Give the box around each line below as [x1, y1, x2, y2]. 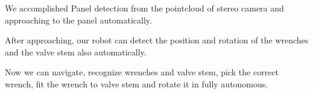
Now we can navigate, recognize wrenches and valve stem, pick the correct [5, 66, 279, 78]
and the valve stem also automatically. [5, 45, 147, 58]
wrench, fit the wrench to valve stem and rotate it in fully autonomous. [5, 77, 268, 90]
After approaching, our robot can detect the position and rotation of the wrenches [5, 34, 309, 46]
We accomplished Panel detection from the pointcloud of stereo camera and [5, 2, 284, 14]
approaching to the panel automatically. [5, 13, 152, 26]
